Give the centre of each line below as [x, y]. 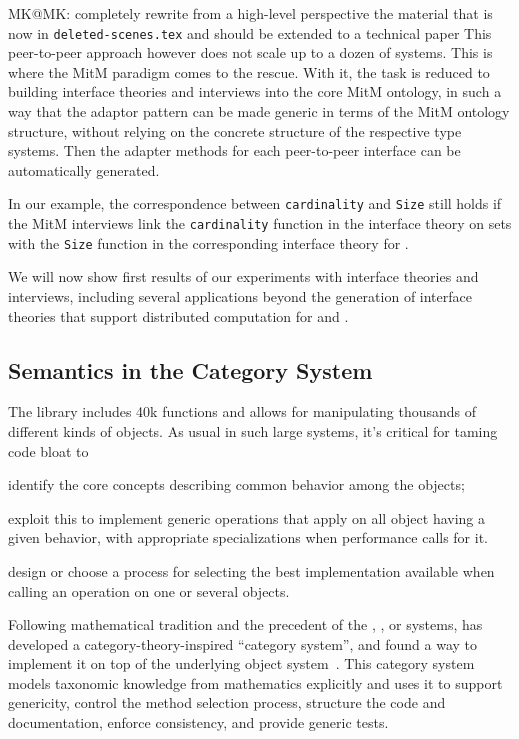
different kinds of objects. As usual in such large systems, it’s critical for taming [253, 430]
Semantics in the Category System [190, 369]
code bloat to [48, 450]
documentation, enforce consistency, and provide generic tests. [198, 722]
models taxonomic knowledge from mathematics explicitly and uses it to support [255, 682]
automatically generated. [84, 169]
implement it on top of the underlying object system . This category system [241, 663]
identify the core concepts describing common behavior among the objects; [236, 484]
